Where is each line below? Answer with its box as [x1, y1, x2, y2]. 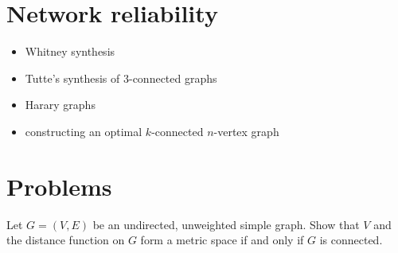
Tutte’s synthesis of [25, 69, 120, 86]
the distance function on [6, 232, 125, 248]
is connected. [319, 232, 383, 248]
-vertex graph [213, 123, 279, 139]
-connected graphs [128, 69, 217, 86]
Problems [6, 169, 112, 202]
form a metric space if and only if [140, 232, 304, 248]
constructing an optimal [25, 123, 142, 139]
